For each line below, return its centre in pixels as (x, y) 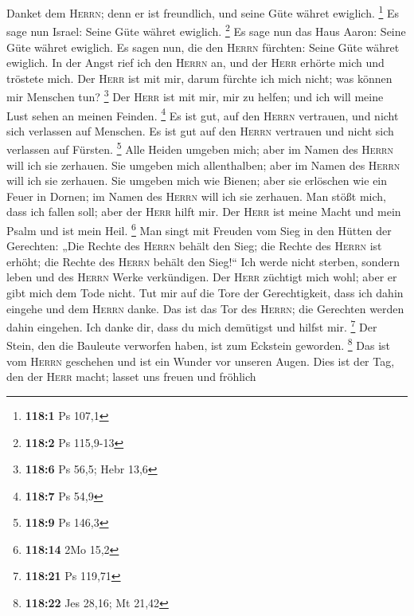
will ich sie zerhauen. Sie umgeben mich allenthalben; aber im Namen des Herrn (203, 165)
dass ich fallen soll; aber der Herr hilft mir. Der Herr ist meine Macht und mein (204, 212)
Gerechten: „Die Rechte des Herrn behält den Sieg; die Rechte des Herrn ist (194, 246)
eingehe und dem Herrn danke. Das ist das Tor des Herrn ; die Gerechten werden (205, 308)
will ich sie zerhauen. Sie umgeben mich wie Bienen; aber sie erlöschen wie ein (197, 180)
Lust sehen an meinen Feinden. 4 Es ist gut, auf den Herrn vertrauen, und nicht (203, 114)
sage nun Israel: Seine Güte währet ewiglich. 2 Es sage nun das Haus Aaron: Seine (206, 30)
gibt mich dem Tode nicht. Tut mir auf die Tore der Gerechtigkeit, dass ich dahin (205, 293)
